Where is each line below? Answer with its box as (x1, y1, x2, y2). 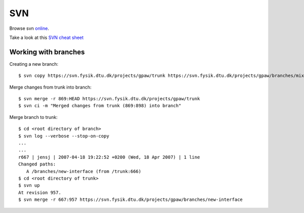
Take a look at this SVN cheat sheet (9, 34, 84, 40)
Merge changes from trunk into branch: (9, 84, 92, 90)
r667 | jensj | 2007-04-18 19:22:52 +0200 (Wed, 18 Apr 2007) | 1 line (18, 154, 200, 160)
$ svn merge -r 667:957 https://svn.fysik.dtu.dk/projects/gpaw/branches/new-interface (18, 197, 243, 202)
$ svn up (18, 183, 40, 188)
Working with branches (9, 48, 85, 56)
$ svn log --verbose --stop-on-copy (18, 133, 109, 139)
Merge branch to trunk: (9, 114, 58, 120)
